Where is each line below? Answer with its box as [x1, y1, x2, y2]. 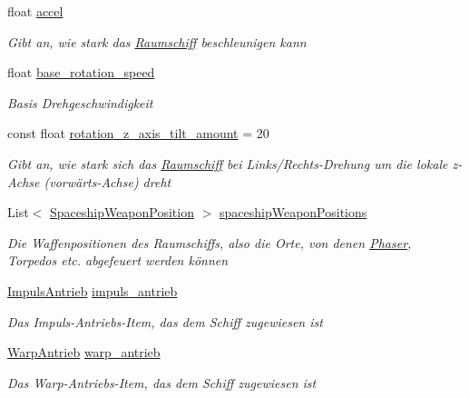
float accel [7, 2, 64, 20]
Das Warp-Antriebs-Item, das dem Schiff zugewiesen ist [7, 373, 317, 392]
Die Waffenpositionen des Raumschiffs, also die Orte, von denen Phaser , [7, 233, 412, 252]
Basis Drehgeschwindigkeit [7, 93, 153, 112]
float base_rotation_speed [7, 63, 155, 82]
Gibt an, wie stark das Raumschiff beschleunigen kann [7, 32, 307, 51]
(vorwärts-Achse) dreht [44, 172, 171, 191]
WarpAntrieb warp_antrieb [7, 343, 161, 362]
